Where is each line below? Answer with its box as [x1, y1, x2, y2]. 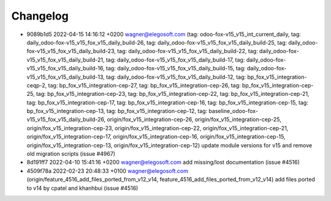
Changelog [11, 9, 69, 23]
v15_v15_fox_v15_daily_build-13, [26, 73, 105, 81]
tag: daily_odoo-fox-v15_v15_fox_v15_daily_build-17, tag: [105, 56, 245, 64]
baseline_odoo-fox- [208, 108, 259, 115]
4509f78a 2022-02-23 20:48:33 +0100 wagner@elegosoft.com [26, 167, 188, 174]
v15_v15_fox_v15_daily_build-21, [26, 56, 105, 64]
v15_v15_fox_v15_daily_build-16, [26, 65, 105, 72]
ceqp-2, [26, 81, 47, 89]
